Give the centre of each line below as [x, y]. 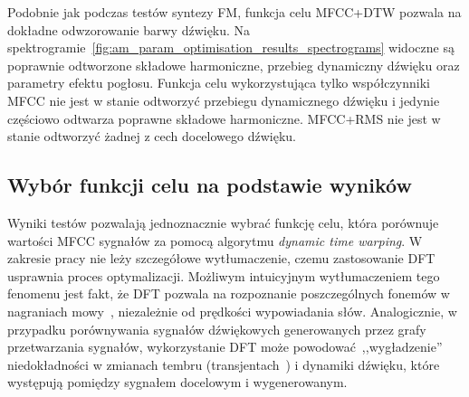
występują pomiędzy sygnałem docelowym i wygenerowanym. [177, 382]
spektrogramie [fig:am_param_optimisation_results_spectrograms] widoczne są [231, 47]
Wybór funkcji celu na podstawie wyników [210, 185]
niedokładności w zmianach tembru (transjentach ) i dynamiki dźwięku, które [224, 364]
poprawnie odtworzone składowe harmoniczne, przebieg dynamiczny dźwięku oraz [234, 65]
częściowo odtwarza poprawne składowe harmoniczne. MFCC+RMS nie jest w [224, 118]
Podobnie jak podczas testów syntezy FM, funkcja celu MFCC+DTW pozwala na [234, 12]
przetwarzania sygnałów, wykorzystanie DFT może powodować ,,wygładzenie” [225, 347]
